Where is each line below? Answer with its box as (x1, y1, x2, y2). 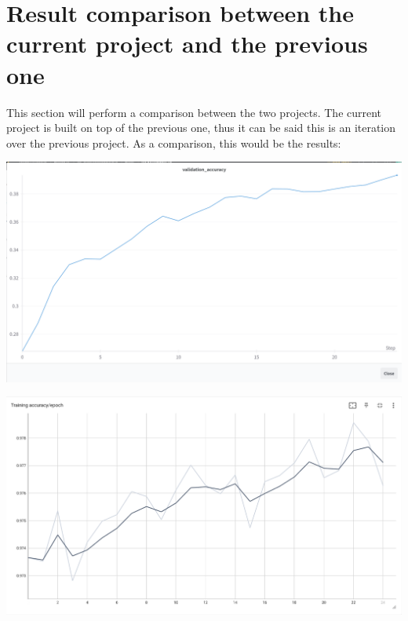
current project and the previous (6, 27, 368, 60)
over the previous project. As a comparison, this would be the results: (6, 134, 341, 151)
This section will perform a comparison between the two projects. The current (6, 104, 382, 120)
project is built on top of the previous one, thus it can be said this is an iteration (6, 119, 396, 136)
